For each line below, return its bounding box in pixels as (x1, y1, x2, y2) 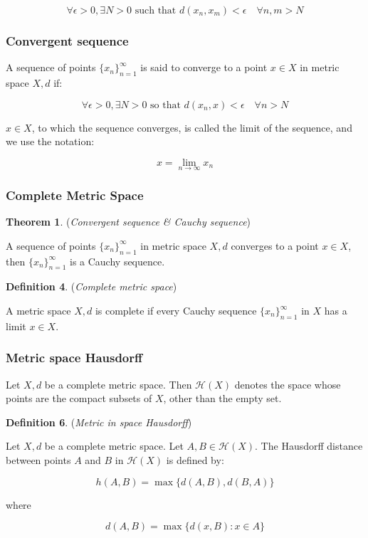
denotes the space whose (234, 376, 341, 391)
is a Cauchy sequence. (69, 253, 165, 268)
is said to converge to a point (140, 60, 268, 75)
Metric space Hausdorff (6, 349, 143, 366)
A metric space (6, 303, 71, 318)
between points (6, 453, 71, 467)
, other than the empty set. (163, 391, 282, 406)
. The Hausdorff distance (255, 438, 363, 453)
